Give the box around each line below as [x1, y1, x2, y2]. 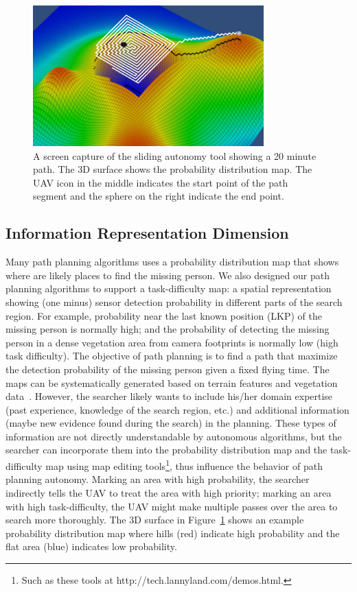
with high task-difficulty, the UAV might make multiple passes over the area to [5, 499, 338, 513]
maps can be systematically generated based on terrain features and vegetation [5, 375, 338, 390]
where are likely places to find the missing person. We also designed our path [5, 268, 330, 282]
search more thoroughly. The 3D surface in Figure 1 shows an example [5, 512, 304, 527]
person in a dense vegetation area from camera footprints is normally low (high [5, 335, 338, 349]
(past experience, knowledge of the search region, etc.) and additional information [5, 402, 349, 416]
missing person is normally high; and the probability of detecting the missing [5, 322, 330, 336]
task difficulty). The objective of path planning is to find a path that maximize [5, 348, 338, 363]
